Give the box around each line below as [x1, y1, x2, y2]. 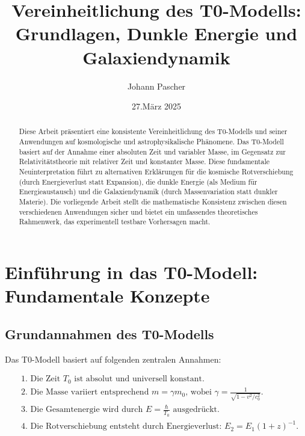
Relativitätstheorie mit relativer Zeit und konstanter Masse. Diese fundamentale [19, 156, 270, 167]
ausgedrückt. [173, 405, 220, 414]
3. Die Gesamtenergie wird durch [21, 405, 143, 414]
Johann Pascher [127, 79, 186, 92]
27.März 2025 [131, 100, 182, 112]
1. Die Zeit [21, 375, 61, 384]
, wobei [185, 388, 212, 397]
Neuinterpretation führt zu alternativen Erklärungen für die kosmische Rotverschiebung [19, 167, 294, 177]
